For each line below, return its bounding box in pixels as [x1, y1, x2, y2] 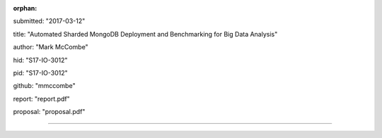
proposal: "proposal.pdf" [13, 108, 86, 116]
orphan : [13, 4, 37, 12]
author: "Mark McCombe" [13, 43, 88, 51]
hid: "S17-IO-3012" [13, 56, 68, 64]
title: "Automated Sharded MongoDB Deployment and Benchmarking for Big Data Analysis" [13, 30, 278, 38]
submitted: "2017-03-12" [13, 17, 86, 25]
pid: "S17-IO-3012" [13, 68, 69, 77]
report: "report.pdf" [13, 94, 70, 103]
